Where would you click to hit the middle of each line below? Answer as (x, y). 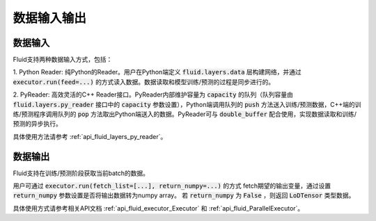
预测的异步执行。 (37, 124)
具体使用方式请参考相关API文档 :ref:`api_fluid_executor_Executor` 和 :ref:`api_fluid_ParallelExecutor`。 (158, 208)
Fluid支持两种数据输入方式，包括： (63, 60)
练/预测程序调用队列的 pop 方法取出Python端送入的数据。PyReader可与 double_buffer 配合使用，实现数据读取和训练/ (185, 114)
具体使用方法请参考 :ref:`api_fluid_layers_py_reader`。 (90, 136)
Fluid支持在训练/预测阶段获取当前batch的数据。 (81, 173)
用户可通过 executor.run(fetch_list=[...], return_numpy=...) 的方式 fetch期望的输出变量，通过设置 (172, 186)
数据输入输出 (50, 18)
